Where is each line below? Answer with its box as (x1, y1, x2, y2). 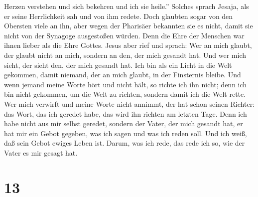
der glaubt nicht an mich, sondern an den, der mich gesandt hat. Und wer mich (4, 49, 247, 60)
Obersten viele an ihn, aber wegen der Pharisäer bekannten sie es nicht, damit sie (4, 20, 253, 31)
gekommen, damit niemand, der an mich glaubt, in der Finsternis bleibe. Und (4, 69, 241, 80)
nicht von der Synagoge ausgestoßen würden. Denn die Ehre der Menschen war (4, 30, 245, 40)
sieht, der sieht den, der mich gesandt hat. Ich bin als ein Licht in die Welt (4, 59, 232, 70)
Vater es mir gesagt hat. (4, 147, 78, 158)
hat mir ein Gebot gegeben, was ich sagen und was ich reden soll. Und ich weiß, (4, 128, 247, 138)
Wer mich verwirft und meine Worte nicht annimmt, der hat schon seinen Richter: (4, 98, 255, 109)
